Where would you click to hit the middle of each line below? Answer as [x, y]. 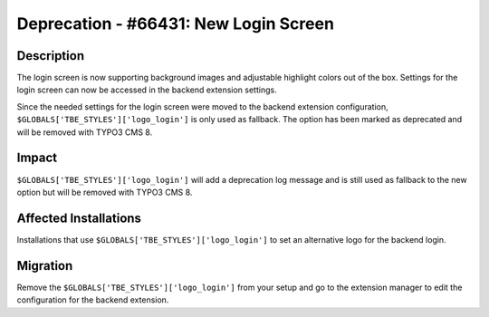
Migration [45, 266]
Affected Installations [79, 218]
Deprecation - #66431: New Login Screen [176, 24]
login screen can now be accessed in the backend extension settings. [147, 90]
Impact [37, 158]
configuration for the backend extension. [93, 300]
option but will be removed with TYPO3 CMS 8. [105, 192]
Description [51, 56]
